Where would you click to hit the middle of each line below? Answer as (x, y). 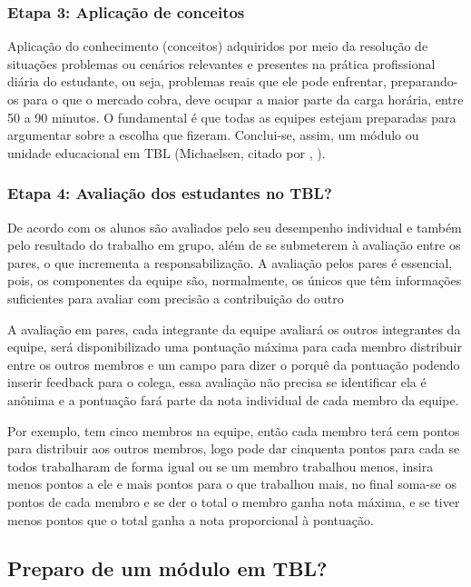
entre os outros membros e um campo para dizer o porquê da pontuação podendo (234, 364)
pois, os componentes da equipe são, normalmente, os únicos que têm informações (235, 280)
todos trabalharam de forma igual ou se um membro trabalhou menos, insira (221, 466)
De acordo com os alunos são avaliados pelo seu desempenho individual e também (235, 227)
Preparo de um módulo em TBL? (167, 568)
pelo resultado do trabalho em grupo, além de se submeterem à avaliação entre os (234, 245)
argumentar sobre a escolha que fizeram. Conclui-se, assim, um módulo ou (213, 135)
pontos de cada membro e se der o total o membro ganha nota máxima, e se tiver (234, 501)
